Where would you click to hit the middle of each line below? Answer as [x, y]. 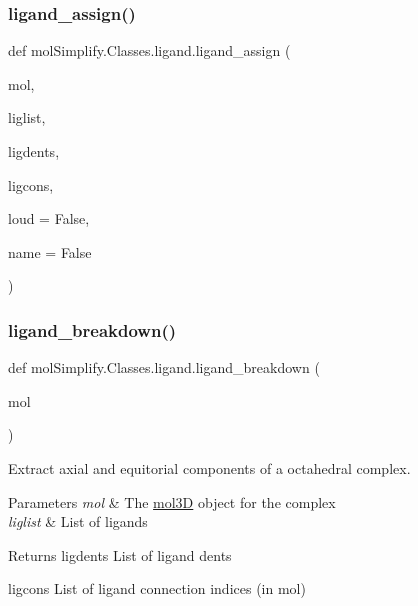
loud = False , [49, 218]
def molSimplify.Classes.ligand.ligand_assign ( [149, 50]
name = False [50, 251]
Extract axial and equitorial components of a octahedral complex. [209, 467]
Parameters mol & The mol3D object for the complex [172, 501]
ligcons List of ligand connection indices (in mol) [157, 588]
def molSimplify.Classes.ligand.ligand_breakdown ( [164, 367]
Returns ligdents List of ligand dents [120, 554]
